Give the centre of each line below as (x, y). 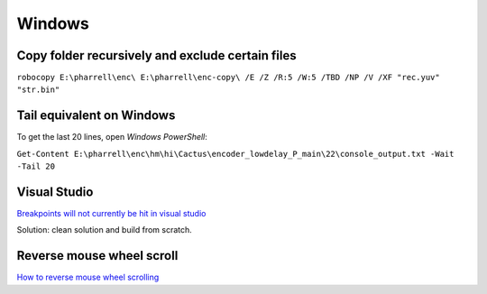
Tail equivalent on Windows (96, 116)
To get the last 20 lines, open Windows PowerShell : (112, 137)
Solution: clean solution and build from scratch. (105, 230)
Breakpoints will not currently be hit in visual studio (111, 214)
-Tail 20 (36, 166)
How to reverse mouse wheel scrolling (88, 277)
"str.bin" (38, 90)
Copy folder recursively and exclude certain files (156, 55)
